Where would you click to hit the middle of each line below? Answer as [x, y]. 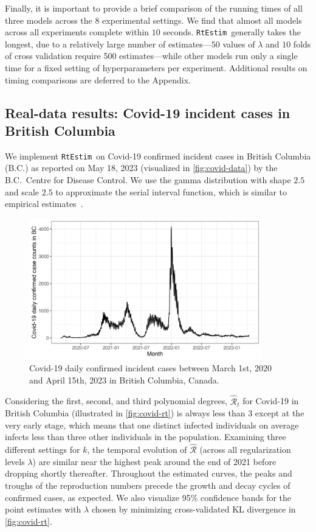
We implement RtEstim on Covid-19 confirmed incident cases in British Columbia [158, 156]
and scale [22, 191]
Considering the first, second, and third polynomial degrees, [116, 401]
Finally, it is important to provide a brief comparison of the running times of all [154, 8]
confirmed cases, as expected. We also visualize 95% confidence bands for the [148, 497]
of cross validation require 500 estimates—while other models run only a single [151, 56]
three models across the [49, 20]
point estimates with [43, 509]
